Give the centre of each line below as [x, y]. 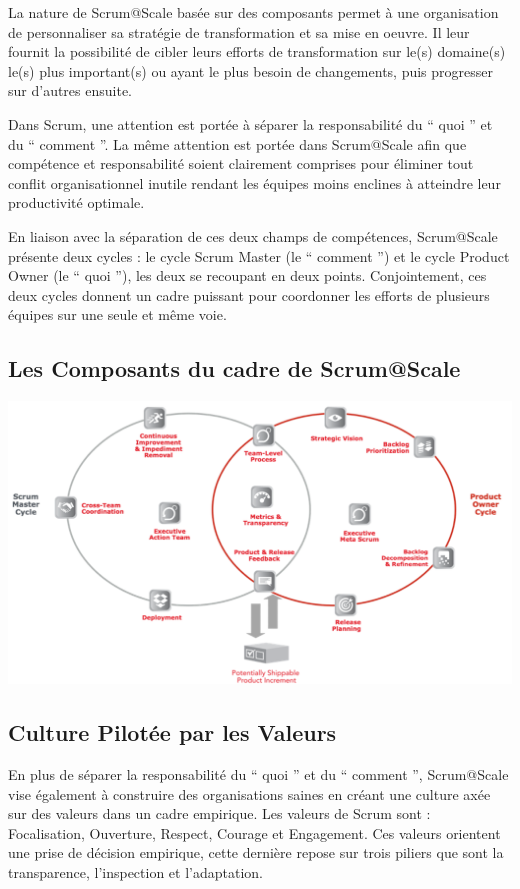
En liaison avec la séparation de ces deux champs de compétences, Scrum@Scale [253, 235]
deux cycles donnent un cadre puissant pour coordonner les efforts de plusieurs [249, 294]
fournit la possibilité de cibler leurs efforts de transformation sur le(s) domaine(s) [257, 51]
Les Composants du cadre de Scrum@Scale [234, 368]
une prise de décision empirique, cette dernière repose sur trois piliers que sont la [256, 852]
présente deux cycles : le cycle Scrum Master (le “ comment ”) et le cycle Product [259, 255]
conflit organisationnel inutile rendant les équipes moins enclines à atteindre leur [254, 182]
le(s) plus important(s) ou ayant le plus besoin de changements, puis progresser [251, 70]
